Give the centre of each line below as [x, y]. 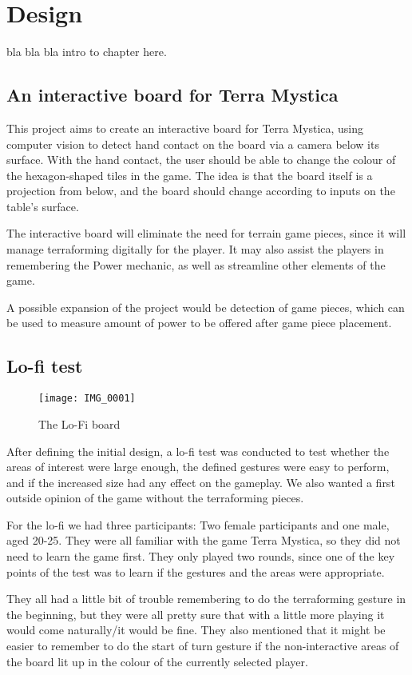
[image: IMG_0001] [87, 399]
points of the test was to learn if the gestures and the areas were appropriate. [196, 571]
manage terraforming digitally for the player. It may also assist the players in [195, 249]
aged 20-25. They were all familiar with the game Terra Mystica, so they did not [204, 540]
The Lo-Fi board [79, 423]
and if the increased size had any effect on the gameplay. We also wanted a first [201, 482]
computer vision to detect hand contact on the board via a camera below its [193, 144]
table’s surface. [43, 206]
